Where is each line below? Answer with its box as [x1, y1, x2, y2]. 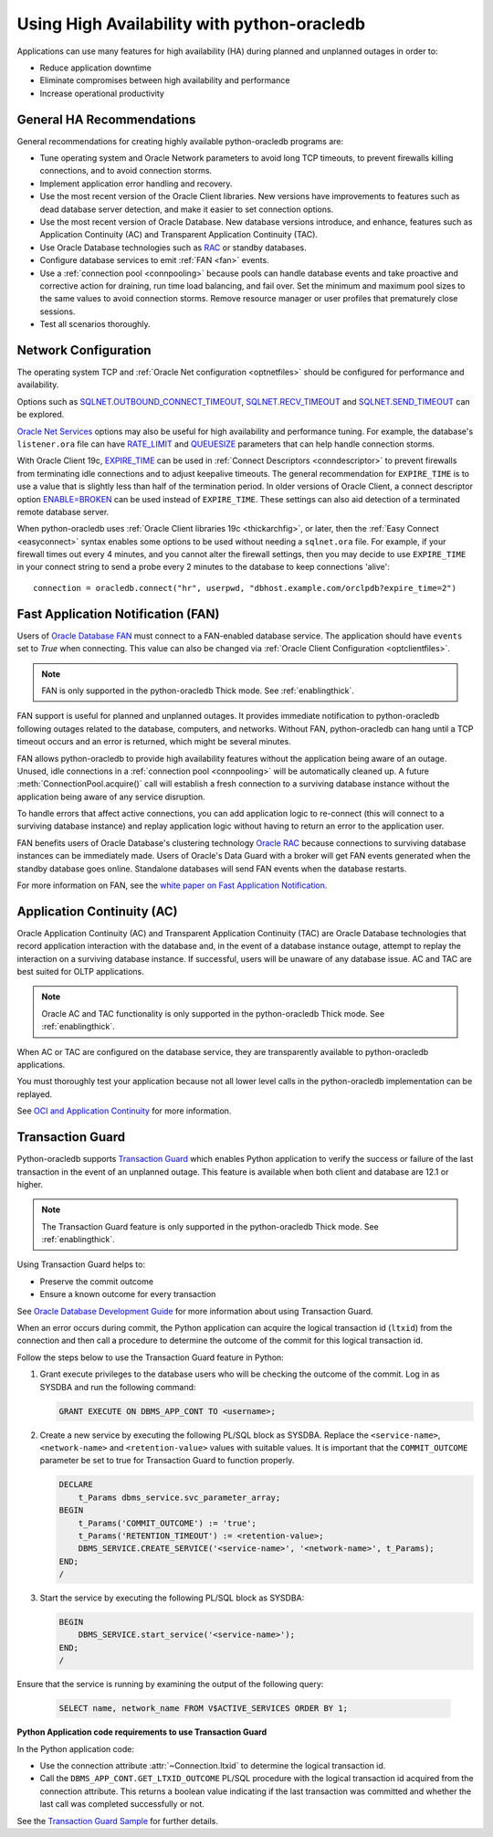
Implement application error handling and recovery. [39, 178, 233, 189]
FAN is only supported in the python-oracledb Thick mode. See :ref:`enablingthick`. [41, 685, 355, 696]
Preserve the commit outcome [39, 1275, 154, 1287]
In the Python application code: [16, 1743, 134, 1754]
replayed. [16, 1088, 53, 1100]
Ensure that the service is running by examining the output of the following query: [16, 1679, 324, 1690]
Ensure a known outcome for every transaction [39, 1289, 216, 1300]
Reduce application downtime [39, 62, 152, 73]
